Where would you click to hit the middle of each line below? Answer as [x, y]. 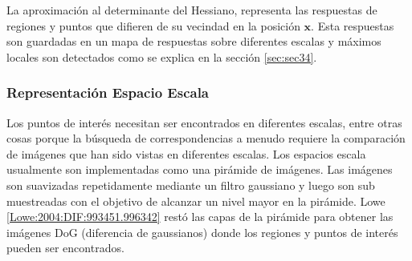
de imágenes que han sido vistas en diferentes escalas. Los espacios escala [186, 153]
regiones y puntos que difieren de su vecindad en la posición [153, 25]
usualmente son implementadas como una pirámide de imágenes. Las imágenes [200, 169]
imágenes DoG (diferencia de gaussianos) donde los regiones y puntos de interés [202, 232]
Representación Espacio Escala [108, 92]
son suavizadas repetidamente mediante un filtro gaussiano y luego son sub [191, 185]
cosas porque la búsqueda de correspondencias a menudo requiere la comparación [206, 138]
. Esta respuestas [353, 25]
